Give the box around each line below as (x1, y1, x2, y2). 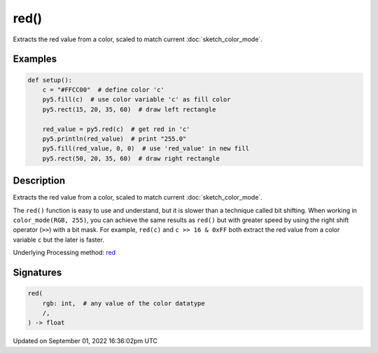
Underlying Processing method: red (13, 249, 115, 257)
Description (13, 175, 66, 187)
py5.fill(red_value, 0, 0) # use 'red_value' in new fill (42, 144, 250, 153)
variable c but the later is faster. (13, 235, 105, 244)
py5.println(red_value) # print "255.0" (42, 134, 187, 143)
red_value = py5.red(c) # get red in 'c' (42, 125, 190, 133)
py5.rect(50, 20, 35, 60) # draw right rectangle (42, 154, 220, 162)
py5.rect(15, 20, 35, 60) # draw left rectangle (42, 105, 216, 113)
